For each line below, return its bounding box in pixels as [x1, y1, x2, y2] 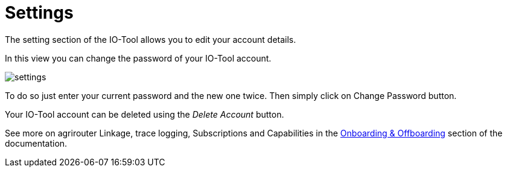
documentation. [5, 138, 68, 148]
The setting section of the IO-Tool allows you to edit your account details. [5, 34, 296, 45]
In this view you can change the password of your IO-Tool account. [5, 53, 272, 63]
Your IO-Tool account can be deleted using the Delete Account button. [5, 109, 284, 119]
